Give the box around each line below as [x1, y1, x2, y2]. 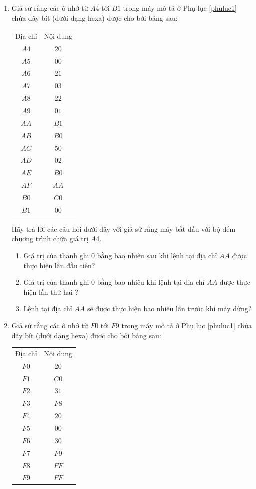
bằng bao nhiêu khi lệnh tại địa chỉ [97, 277, 205, 287]
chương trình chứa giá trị [11, 233, 89, 244]
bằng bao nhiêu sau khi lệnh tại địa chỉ [97, 250, 217, 261]
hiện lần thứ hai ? [23, 286, 78, 297]
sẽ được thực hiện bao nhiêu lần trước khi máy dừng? [87, 303, 252, 314]
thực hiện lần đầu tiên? [23, 260, 95, 270]
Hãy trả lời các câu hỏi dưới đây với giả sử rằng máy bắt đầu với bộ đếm [11, 223, 236, 234]
